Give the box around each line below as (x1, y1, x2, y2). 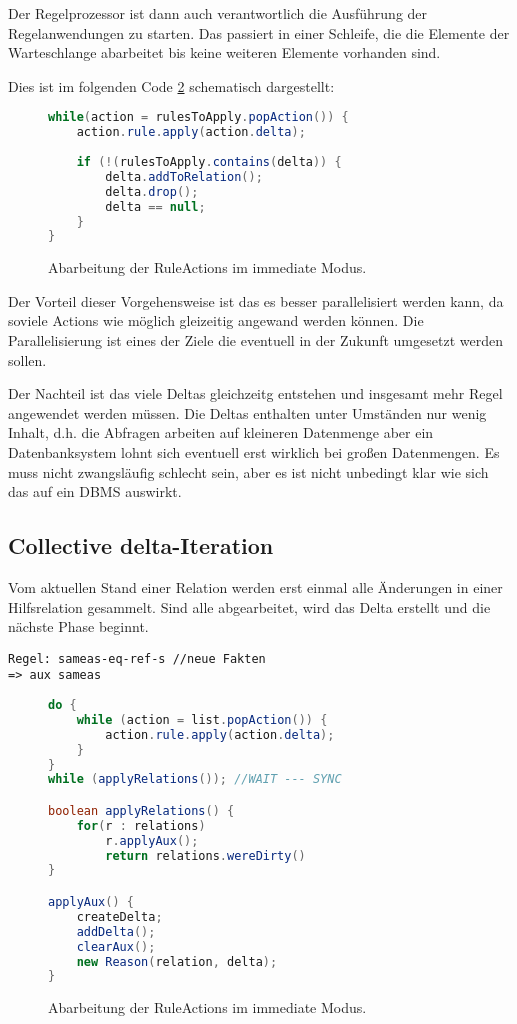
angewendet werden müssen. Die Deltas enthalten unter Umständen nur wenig (8, 402, 487, 423)
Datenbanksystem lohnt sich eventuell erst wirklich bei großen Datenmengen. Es (8, 442, 500, 462)
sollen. (8, 349, 47, 370)
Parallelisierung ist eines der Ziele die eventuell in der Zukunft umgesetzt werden (8, 330, 503, 351)
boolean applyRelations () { (48, 803, 235, 818)
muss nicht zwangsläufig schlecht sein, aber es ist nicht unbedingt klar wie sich (8, 461, 489, 482)
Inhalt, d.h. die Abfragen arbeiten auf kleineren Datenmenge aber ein (8, 422, 434, 443)
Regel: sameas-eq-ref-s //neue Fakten (8, 651, 266, 666)
